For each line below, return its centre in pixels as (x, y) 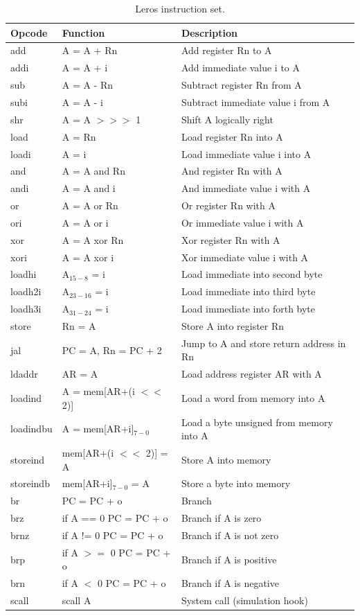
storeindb (30, 483)
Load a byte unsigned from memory (257, 422)
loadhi (24, 274)
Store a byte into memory (236, 483)
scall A (76, 600)
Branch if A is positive (229, 559)
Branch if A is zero (221, 518)
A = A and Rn (93, 171)
